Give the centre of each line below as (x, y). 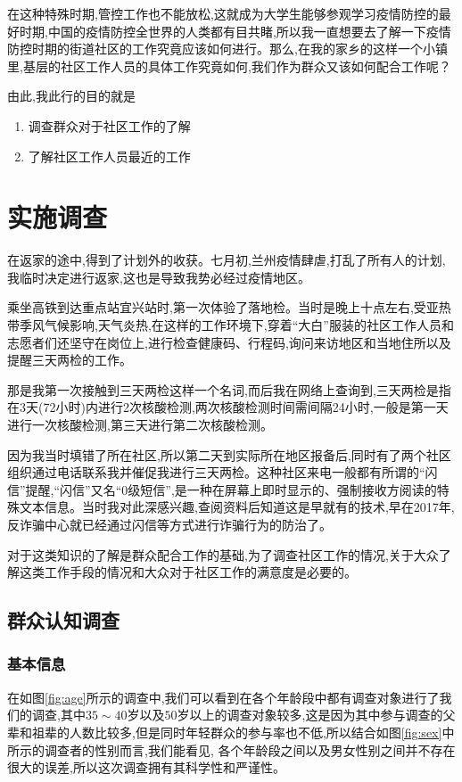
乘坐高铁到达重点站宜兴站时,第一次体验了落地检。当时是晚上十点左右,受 (217, 307)
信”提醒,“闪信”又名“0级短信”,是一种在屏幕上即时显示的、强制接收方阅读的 (222, 489)
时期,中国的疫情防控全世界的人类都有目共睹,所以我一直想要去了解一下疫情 (235, 31)
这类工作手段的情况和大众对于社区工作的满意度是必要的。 (188, 572)
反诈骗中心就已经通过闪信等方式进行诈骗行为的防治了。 (169, 524)
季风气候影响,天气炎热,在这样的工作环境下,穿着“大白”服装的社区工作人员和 (236, 325)
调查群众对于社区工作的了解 (109, 125)
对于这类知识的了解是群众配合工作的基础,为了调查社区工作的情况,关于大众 (223, 554)
